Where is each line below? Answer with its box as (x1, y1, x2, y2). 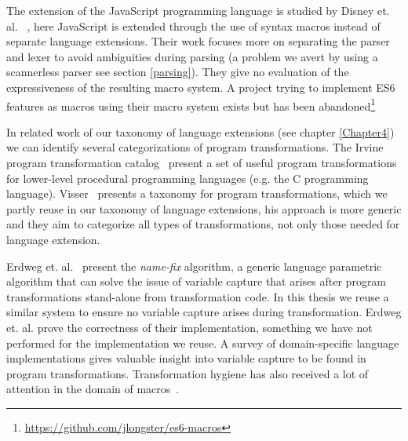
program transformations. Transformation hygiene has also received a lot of (6, 365, 369, 381)
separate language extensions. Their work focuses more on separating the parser (6, 33, 390, 49)
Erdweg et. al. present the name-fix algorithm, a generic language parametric (6, 257, 382, 274)
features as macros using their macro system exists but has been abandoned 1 (6, 95, 376, 114)
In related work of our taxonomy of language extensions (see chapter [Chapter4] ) (6, 123, 395, 140)
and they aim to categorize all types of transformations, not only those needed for (6, 216, 400, 232)
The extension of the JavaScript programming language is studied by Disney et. (6, 2, 390, 18)
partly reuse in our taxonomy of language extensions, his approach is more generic (6, 200, 402, 217)
